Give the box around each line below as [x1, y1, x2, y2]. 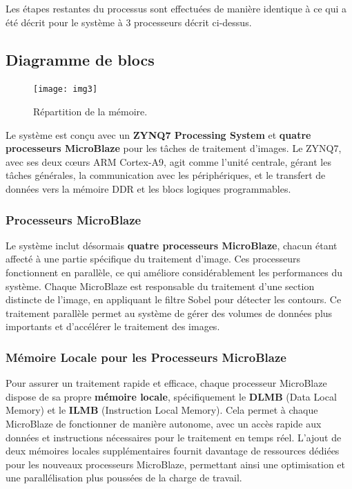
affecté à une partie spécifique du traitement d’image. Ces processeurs [6, 251, 301, 266]
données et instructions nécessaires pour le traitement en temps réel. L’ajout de [6, 430, 342, 444]
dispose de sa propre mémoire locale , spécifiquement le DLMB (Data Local [6, 389, 337, 403]
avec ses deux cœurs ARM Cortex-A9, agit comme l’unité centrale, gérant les [6, 154, 331, 169]
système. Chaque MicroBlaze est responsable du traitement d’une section [6, 278, 315, 293]
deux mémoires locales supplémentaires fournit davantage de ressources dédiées [6, 443, 340, 458]
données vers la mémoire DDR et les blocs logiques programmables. [6, 182, 291, 196]
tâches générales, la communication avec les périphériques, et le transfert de [6, 168, 326, 182]
